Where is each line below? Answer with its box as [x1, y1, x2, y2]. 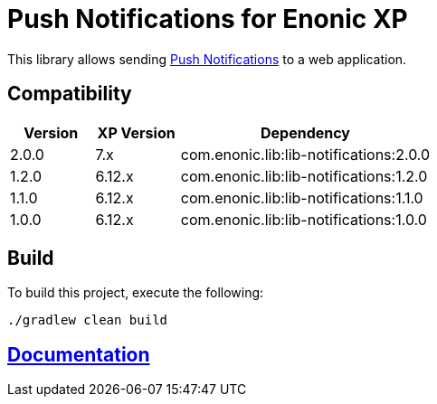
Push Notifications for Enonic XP [7, 4, 408, 34]
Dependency [260, 123, 350, 142]
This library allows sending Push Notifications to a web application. [7, 51, 407, 67]
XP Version [97, 123, 176, 142]
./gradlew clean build [7, 313, 168, 328]
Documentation [7, 343, 150, 366]
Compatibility [7, 82, 132, 106]
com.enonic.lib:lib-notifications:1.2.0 [180, 166, 428, 185]
